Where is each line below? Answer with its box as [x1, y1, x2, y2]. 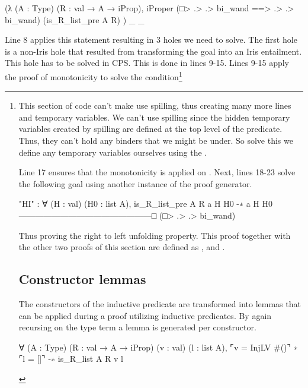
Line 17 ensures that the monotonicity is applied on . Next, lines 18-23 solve [18, 166, 296, 178]
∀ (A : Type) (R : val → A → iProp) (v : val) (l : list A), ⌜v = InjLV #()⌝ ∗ [18, 340, 298, 353]
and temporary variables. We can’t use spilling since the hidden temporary [18, 111, 290, 123]
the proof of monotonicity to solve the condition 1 [5, 68, 182, 83]
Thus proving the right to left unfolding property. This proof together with [18, 229, 291, 241]
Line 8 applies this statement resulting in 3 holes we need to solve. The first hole [5, 33, 297, 46]
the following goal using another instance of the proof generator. [18, 177, 252, 190]
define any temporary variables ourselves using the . [18, 146, 207, 158]
